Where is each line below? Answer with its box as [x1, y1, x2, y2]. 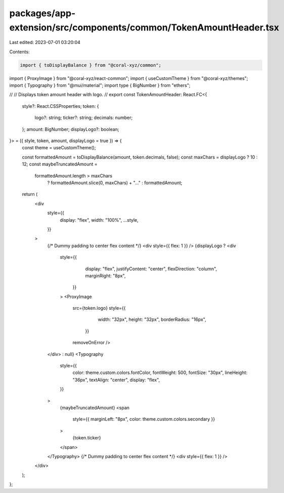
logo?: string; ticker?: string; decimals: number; [34, 114, 133, 121]
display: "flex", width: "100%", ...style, [60, 217, 139, 223]
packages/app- [9, 8, 76, 19]
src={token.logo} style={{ [72, 305, 126, 311]
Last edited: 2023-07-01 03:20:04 [9, 39, 81, 46]
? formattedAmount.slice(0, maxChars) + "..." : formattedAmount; [47, 180, 182, 186]
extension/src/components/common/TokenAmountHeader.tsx [9, 22, 279, 33]
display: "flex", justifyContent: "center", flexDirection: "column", [85, 266, 217, 272]
